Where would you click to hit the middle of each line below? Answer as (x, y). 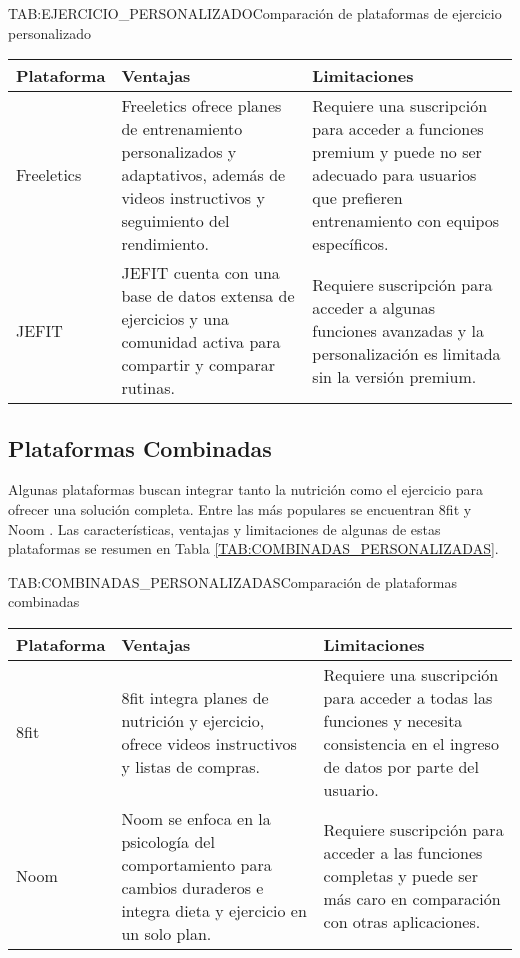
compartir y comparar (198, 365)
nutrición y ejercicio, (193, 720)
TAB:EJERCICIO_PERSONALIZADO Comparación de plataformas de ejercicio (255, 13)
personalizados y (179, 152)
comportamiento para (196, 864)
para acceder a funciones (398, 129)
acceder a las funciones (403, 853)
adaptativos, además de (203, 175)
